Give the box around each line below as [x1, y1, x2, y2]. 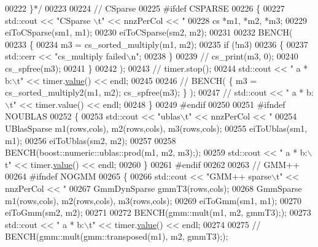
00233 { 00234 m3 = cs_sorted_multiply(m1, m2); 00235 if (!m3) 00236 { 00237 [5, 37, 308, 50]
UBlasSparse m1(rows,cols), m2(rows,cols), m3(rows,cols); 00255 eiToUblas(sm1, [5, 121, 308, 134]
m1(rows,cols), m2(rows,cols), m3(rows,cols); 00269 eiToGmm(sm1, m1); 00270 [5, 194, 301, 207]
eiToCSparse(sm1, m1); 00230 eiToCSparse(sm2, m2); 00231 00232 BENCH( [5, 26, 293, 39]
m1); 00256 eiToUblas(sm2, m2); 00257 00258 [5, 134, 176, 146]
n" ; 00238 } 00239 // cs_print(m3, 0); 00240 [131, 50, 298, 63]
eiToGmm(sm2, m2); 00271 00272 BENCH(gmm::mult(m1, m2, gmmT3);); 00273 [5, 206, 311, 219]
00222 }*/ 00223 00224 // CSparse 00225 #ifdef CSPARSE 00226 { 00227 [5, 2, 285, 14]
